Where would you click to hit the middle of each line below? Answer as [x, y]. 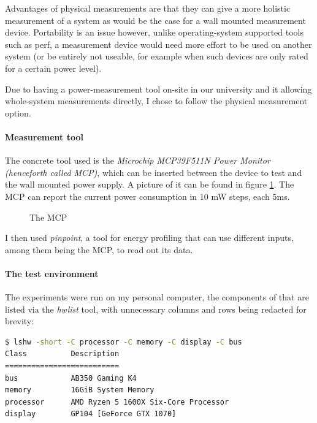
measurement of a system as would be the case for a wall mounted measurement [155, 20]
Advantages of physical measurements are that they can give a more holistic [148, 8]
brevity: [20, 321]
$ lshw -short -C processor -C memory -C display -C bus [124, 342]
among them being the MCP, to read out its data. [99, 249]
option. [18, 112]
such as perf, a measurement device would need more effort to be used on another [158, 44]
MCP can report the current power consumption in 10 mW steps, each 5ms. [147, 196]
